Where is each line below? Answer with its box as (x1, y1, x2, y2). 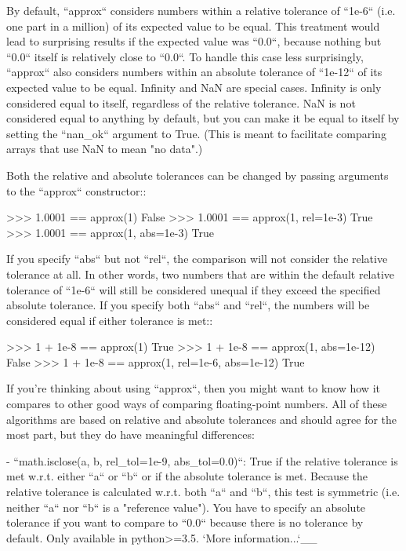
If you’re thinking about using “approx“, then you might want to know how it (6, 380, 380, 396)
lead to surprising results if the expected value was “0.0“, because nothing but (6, 33, 382, 49)
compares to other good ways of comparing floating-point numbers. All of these (6, 396, 387, 412)
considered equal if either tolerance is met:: (6, 312, 213, 328)
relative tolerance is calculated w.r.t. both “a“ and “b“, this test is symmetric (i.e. (6, 483, 401, 500)
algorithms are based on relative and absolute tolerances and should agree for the (6, 411, 397, 427)
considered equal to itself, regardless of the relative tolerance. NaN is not (6, 94, 356, 111)
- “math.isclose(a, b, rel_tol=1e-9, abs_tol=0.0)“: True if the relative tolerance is (6, 452, 398, 469)
